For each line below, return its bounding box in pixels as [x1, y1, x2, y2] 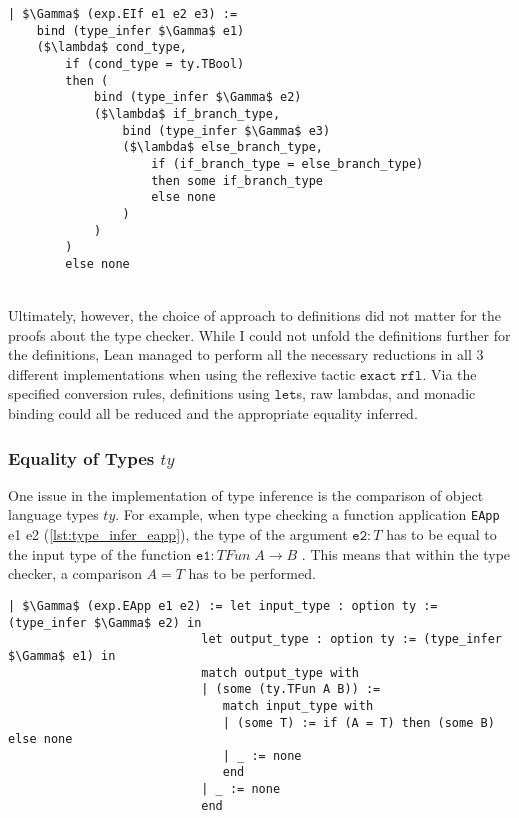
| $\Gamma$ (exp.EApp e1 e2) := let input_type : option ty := [8, 598, 438, 613]
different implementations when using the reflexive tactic [8, 363, 356, 384]
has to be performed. [188, 563, 316, 584]
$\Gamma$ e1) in [8, 648, 116, 663]
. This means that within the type [301, 543, 511, 564]
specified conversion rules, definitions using [8, 383, 270, 404]
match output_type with [201, 665, 359, 680]
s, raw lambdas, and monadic [296, 383, 476, 404]
